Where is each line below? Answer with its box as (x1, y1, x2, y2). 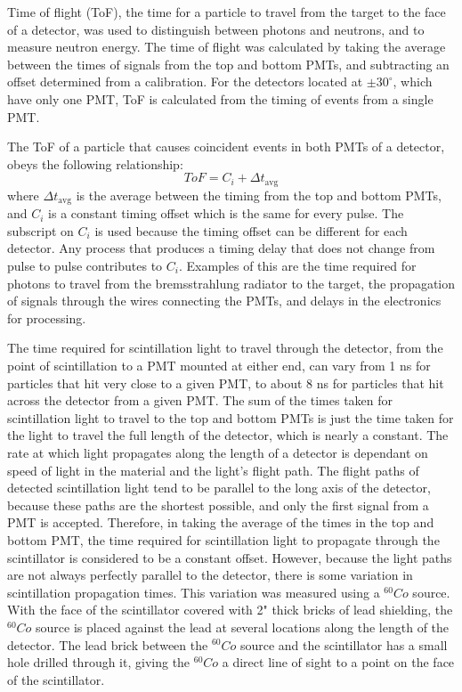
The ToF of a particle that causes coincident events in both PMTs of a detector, (7, 137, 445, 156)
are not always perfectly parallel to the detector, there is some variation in (7, 566, 413, 584)
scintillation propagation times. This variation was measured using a (7, 582, 380, 601)
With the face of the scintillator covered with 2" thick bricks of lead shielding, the (7, 600, 453, 619)
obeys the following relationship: (7, 154, 183, 173)
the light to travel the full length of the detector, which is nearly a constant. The (7, 426, 449, 444)
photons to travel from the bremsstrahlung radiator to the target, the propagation (7, 273, 456, 292)
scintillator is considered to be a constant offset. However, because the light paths (7, 548, 452, 566)
